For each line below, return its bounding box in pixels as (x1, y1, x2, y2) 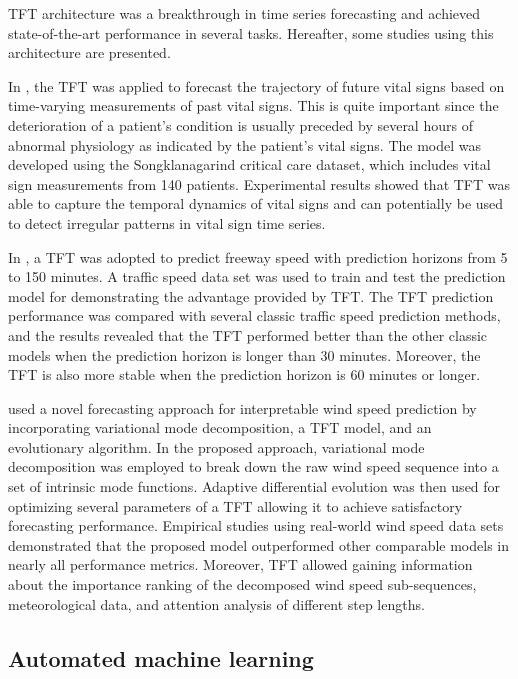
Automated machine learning (8, 642, 314, 673)
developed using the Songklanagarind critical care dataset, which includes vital (8, 154, 491, 175)
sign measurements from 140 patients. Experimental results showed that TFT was (8, 173, 510, 194)
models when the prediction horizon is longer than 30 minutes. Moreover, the (8, 344, 481, 365)
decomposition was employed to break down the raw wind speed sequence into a (8, 456, 499, 477)
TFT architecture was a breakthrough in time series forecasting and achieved (8, 3, 481, 23)
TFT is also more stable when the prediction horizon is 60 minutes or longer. (8, 364, 481, 385)
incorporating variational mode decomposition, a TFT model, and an (8, 417, 432, 438)
